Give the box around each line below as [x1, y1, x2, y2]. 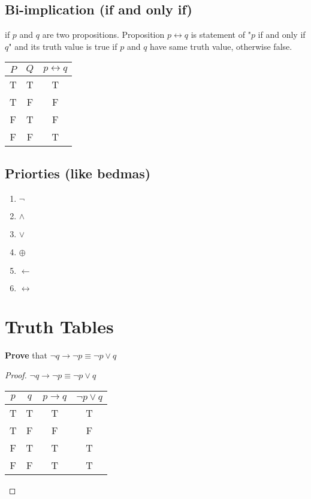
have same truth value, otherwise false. [150, 40, 292, 52]
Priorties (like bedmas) [5, 163, 151, 182]
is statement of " [191, 28, 251, 41]
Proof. [5, 369, 27, 381]
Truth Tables [5, 313, 114, 338]
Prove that [5, 348, 48, 361]
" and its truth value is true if [8, 40, 117, 52]
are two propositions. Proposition [42, 28, 165, 41]
